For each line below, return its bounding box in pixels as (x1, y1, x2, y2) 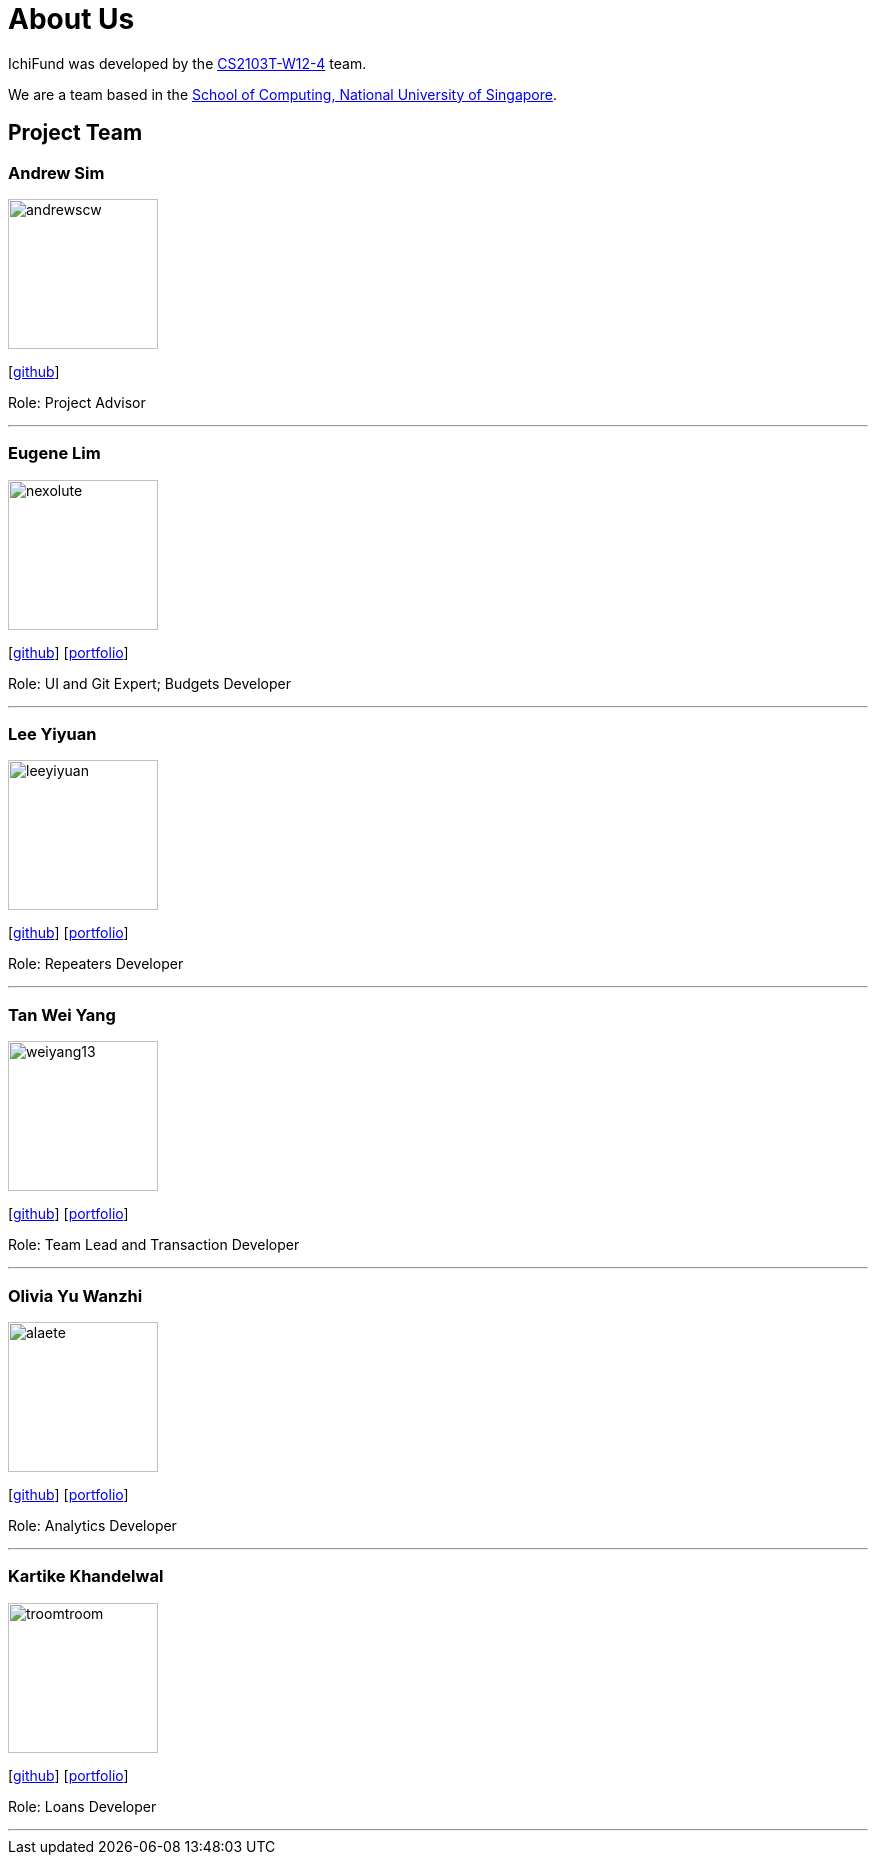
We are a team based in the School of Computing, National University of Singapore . (8, 85, 558, 103)
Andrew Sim (8, 162, 105, 183)
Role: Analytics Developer (8, 1516, 177, 1534)
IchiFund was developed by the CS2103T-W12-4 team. (8, 54, 367, 72)
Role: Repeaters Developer (8, 955, 184, 973)
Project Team (8, 120, 143, 146)
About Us (8, 2, 135, 36)
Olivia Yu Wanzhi (8, 1285, 143, 1306)
